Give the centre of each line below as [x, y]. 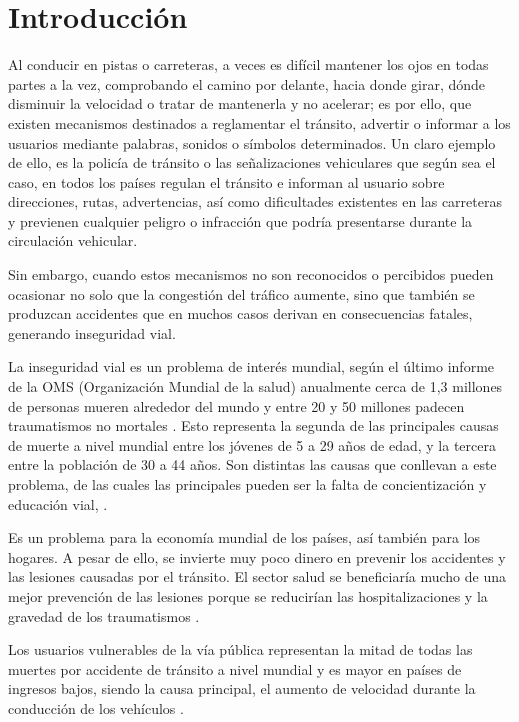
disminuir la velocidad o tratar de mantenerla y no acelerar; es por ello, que [240, 103]
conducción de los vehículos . [96, 707]
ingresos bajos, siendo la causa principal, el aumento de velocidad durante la [242, 688]
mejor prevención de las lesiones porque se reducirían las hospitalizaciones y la [248, 595]
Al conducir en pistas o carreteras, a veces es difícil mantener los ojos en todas [248, 64]
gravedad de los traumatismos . [104, 615]
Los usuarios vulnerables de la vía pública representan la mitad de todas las [240, 649]
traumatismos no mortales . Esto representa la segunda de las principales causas [253, 425]
